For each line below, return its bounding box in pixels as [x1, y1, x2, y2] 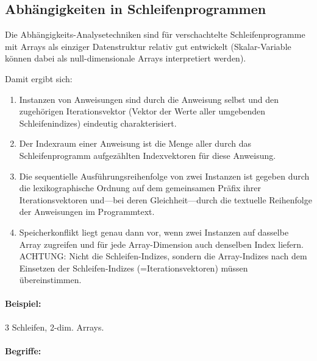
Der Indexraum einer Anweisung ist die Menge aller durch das [19, 137, 251, 150]
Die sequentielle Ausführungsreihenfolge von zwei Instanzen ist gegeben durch [19, 169, 310, 182]
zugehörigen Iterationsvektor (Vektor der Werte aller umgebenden [19, 105, 266, 117]
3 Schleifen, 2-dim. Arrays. [5, 320, 104, 333]
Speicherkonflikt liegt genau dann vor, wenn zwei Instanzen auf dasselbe [19, 225, 289, 238]
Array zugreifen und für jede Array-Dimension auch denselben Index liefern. [19, 237, 304, 250]
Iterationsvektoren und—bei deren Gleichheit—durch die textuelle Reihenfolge [19, 193, 312, 206]
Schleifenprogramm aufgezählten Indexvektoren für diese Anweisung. [19, 149, 276, 161]
